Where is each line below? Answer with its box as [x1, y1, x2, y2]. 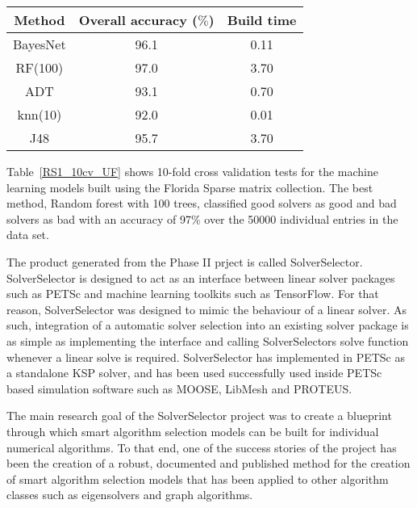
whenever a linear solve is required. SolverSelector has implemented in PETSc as [6, 348, 406, 365]
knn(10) [17, 105, 62, 124]
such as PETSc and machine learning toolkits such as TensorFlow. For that [6, 285, 379, 302]
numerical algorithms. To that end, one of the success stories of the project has [6, 439, 397, 456]
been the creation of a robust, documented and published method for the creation [6, 455, 411, 472]
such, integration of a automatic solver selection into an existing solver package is [6, 317, 409, 334]
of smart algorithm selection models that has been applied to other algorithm [6, 470, 389, 487]
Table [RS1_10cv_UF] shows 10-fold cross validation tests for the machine [6, 163, 378, 179]
